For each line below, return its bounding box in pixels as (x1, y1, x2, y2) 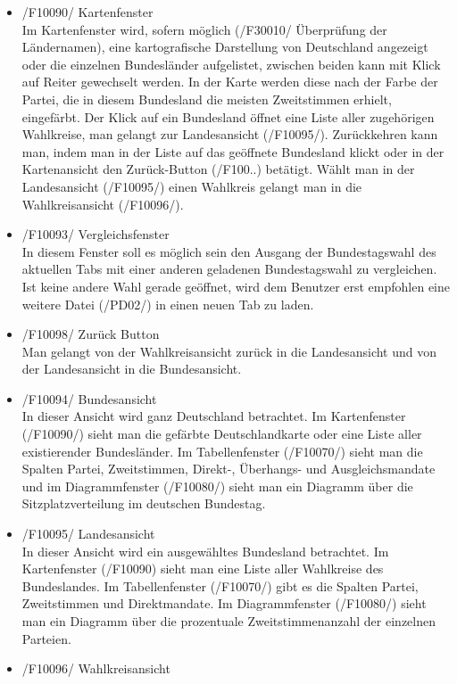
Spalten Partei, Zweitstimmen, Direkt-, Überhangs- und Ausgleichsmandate (21, 459, 436, 478)
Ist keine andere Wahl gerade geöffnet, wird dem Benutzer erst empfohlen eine (21, 276, 451, 295)
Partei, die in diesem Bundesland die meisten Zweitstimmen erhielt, (21, 89, 392, 108)
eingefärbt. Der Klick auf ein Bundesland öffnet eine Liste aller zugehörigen (21, 107, 435, 126)
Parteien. (21, 629, 71, 647)
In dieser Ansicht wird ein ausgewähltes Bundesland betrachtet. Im (21, 541, 389, 560)
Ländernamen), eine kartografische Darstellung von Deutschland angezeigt (21, 37, 428, 56)
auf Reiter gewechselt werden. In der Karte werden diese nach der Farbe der (21, 72, 438, 91)
